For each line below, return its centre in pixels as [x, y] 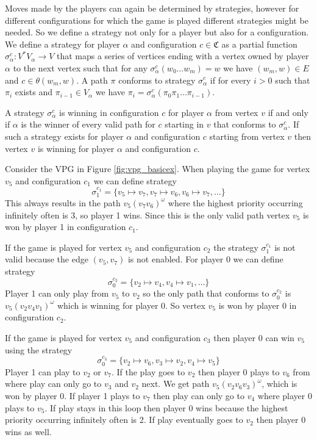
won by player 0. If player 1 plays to [73, 395]
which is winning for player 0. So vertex [131, 305]
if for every [230, 80]
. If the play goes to [148, 371]
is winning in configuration [109, 112]
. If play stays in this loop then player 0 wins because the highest [166, 407]
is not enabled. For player [176, 259]
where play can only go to [53, 384]
